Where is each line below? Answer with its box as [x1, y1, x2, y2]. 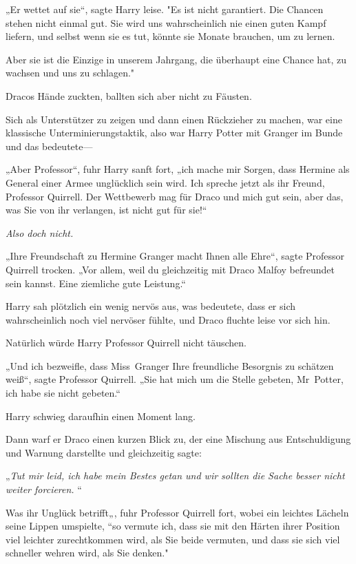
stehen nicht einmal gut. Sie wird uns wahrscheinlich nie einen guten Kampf [6, 15, 326, 30]
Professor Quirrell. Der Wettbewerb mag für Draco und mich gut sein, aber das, [6, 189, 344, 203]
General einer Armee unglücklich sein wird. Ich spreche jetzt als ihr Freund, [6, 175, 325, 189]
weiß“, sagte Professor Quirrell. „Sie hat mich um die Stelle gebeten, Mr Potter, [6, 372, 344, 386]
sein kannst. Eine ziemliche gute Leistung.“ [6, 275, 186, 290]
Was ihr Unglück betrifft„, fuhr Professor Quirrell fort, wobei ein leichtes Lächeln [6, 505, 349, 519]
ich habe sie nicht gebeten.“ [6, 386, 121, 400]
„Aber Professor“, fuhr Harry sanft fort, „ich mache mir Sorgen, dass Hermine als [6, 162, 350, 176]
